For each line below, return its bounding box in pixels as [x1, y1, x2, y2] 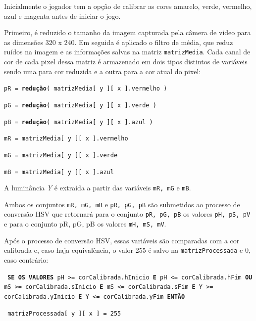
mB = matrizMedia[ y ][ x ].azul [4, 168, 114, 176]
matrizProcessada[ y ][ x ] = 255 [7, 310, 121, 317]
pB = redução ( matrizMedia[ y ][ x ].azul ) [4, 118, 153, 126]
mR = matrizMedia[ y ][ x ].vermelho [4, 135, 128, 142]
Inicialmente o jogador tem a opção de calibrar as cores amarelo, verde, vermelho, [4, 1, 252, 11]
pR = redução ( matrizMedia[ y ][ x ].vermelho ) [4, 85, 167, 92]
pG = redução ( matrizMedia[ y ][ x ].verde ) [4, 101, 156, 109]
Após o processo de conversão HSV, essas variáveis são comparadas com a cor [4, 235, 240, 245]
